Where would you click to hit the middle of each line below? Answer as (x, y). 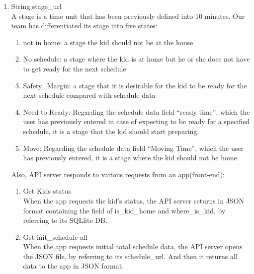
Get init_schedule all (55, 237)
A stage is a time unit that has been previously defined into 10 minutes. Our (128, 16)
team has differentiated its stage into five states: (84, 26)
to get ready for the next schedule (75, 68)
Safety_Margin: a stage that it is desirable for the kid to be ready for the (135, 85)
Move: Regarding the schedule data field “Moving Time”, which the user (133, 148)
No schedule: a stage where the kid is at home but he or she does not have (136, 59)
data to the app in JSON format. (74, 266)
